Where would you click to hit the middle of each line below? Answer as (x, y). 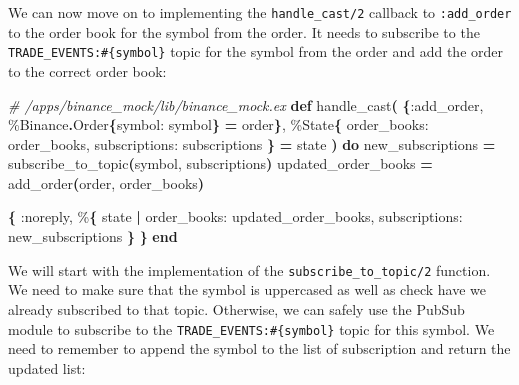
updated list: (47, 367)
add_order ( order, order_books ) (106, 182)
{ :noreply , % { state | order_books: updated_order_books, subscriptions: (235, 216)
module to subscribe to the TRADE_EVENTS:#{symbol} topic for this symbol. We (251, 328)
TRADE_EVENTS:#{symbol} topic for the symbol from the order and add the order (255, 51)
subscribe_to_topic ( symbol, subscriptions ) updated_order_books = (220, 163)
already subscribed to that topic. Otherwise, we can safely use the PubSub (236, 308)
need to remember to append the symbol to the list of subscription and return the (259, 348)
